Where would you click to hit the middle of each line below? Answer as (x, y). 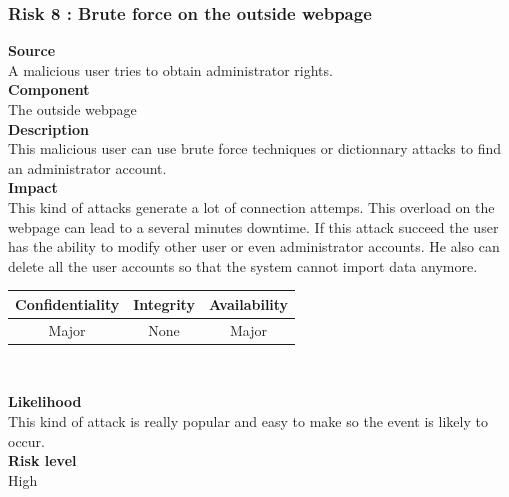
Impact (33, 187)
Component (49, 89)
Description (49, 128)
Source (32, 50)
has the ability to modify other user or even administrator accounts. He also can (254, 246)
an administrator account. (87, 167)
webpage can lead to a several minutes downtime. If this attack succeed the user (253, 226)
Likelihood (45, 401)
